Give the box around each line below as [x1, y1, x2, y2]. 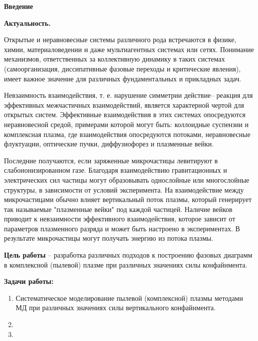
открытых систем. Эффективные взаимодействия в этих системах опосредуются [4, 109, 246, 120]
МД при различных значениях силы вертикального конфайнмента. [15, 302, 216, 313]
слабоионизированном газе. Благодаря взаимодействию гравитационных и [4, 165, 227, 175]
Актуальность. [4, 17, 51, 28]
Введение [4, 1, 33, 11]
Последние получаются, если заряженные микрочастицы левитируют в [4, 155, 218, 165]
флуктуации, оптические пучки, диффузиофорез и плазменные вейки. [4, 138, 214, 149]
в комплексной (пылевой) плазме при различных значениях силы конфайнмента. [4, 259, 248, 270]
